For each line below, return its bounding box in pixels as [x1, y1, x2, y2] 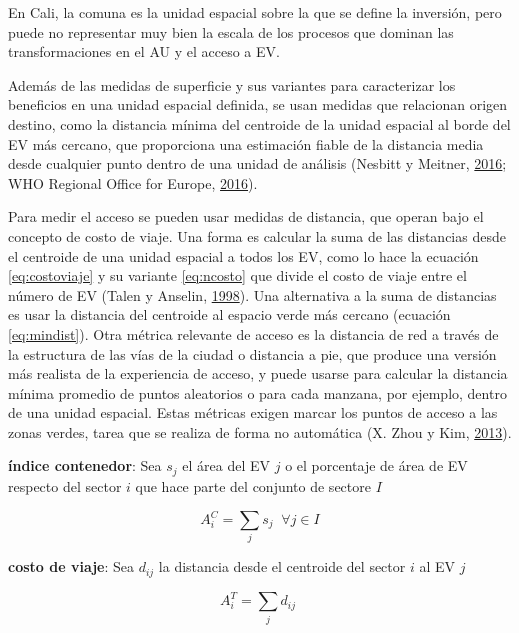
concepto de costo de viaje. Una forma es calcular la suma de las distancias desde [8, 225, 506, 246]
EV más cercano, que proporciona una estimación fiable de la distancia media [8, 133, 484, 154]
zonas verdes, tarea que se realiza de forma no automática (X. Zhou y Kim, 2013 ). [8, 421, 512, 442]
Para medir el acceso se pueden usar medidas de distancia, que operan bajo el [8, 206, 484, 227]
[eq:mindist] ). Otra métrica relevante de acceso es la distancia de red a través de [8, 323, 499, 344]
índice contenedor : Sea [8, 455, 162, 476]
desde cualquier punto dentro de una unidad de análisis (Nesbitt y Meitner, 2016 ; [8, 153, 507, 174]
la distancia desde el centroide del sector [158, 556, 406, 577]
